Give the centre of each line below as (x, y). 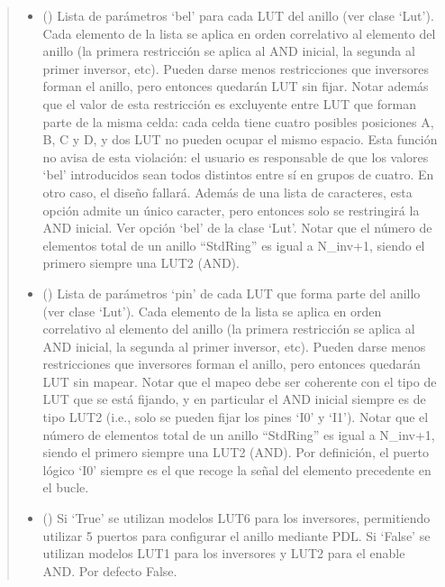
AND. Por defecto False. (110, 570)
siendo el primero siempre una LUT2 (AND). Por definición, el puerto (236, 452)
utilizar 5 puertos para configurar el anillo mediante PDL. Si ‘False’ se (236, 535)
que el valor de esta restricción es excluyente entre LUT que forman (229, 103)
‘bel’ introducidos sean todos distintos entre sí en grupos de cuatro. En (238, 174)
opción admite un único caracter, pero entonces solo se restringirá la (231, 210)
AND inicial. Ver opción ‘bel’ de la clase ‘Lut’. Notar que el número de (237, 228)
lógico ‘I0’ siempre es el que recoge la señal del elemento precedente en (237, 469)
